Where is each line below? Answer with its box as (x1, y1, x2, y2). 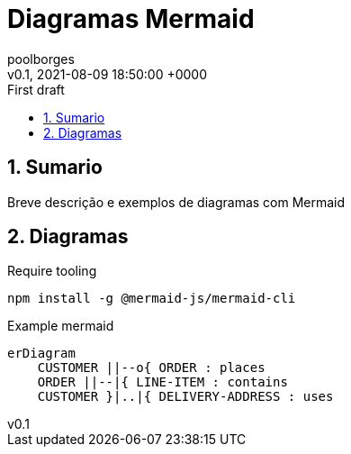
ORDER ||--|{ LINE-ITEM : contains (37, 375, 288, 390)
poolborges (7, 50, 75, 67)
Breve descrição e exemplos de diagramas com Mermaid (7, 194, 346, 210)
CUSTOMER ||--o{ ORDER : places (37, 360, 265, 376)
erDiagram (7, 346, 76, 361)
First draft (7, 81, 65, 97)
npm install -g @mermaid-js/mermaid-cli (7, 291, 296, 306)
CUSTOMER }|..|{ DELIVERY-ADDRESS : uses (37, 389, 334, 404)
